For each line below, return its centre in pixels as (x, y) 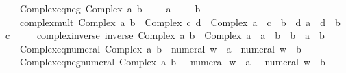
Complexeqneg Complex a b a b (110, 8)
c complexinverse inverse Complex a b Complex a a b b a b (165, 35)
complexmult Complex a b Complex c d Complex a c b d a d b (180, 21)
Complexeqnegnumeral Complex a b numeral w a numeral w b (172, 62)
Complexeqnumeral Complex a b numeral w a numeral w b (160, 48)
